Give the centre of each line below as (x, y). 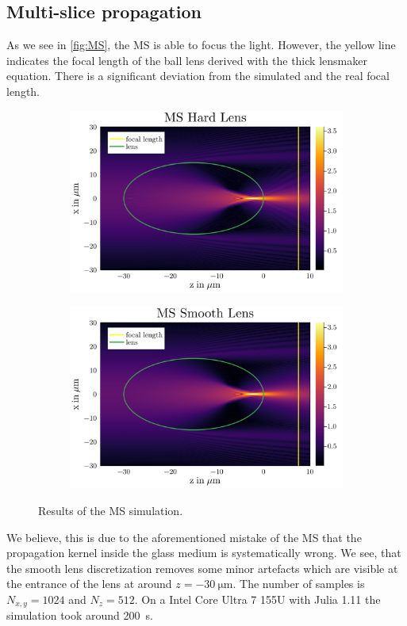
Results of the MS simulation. (111, 510)
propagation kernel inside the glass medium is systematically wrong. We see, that (204, 553)
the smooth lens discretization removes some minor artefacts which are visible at (202, 568)
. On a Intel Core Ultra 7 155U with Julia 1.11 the (257, 599)
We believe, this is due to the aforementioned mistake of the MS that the (184, 537)
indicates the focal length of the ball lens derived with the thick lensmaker (187, 60)
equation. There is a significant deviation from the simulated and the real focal (198, 76)
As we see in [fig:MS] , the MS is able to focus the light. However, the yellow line (201, 45)
